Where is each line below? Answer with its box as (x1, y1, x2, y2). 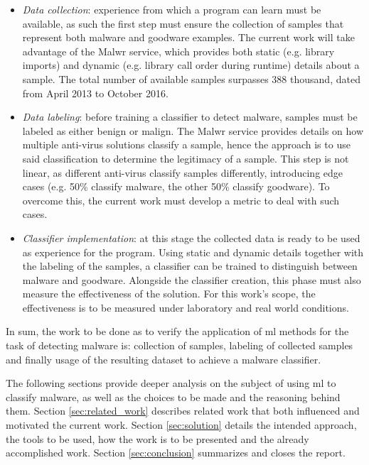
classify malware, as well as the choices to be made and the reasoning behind (6, 389, 341, 404)
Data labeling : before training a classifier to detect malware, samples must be (22, 109, 358, 124)
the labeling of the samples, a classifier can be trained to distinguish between (22, 258, 358, 273)
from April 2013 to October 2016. (22, 85, 169, 100)
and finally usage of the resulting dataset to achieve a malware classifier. (6, 351, 321, 366)
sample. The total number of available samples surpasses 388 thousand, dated (22, 71, 360, 86)
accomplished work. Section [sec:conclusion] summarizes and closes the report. (6, 445, 346, 460)
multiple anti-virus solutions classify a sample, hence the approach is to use (22, 137, 351, 152)
